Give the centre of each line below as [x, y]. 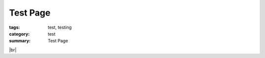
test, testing [60, 27]
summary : [20, 41]
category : [19, 34]
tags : [14, 27]
